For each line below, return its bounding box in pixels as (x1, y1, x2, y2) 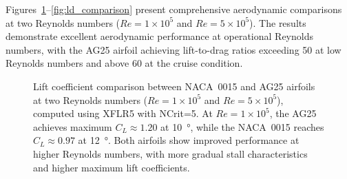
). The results (249, 15, 306, 30)
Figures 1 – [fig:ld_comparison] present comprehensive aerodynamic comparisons (6, 2, 342, 16)
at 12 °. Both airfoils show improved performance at (78, 133, 299, 147)
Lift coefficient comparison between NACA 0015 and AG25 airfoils (33, 78, 315, 93)
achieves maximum (33, 119, 112, 134)
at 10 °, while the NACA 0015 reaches (160, 119, 324, 134)
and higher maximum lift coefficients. (33, 160, 190, 174)
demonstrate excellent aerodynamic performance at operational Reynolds (6, 29, 313, 43)
